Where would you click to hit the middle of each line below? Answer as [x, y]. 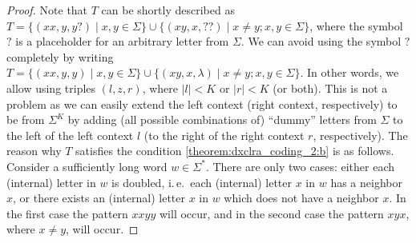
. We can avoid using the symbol [321, 41]
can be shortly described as [168, 10]
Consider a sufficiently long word [87, 166]
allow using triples [51, 88]
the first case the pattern [67, 213]
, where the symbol [356, 25]
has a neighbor [366, 182]
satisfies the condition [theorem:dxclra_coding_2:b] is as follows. [235, 151]
